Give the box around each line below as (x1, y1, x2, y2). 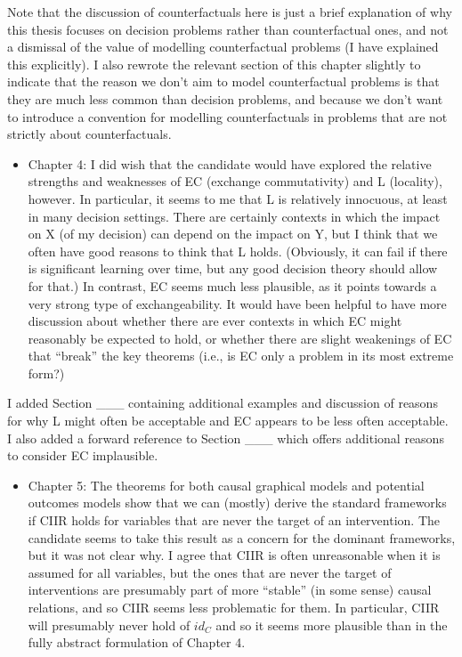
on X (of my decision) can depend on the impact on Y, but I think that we (28, 224, 438, 243)
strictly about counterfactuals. (7, 125, 172, 143)
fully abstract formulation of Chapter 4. (28, 633, 246, 652)
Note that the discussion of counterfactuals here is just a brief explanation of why (7, 3, 452, 20)
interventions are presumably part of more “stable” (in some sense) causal (28, 580, 432, 599)
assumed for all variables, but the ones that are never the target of (28, 563, 392, 581)
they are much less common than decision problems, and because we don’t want (7, 89, 443, 108)
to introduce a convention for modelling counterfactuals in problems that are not (7, 107, 448, 126)
